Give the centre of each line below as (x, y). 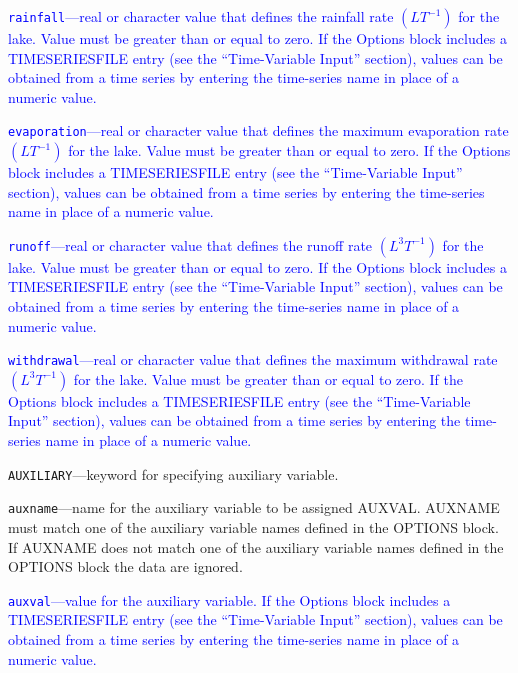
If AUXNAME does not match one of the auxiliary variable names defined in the (256, 546)
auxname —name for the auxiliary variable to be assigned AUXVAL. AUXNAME (254, 507)
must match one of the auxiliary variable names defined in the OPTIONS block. (253, 526)
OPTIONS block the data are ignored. (125, 566)
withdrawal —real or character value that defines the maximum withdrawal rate (253, 359)
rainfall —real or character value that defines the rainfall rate (201, 16)
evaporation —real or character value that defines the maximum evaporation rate (258, 130)
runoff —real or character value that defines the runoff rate (190, 244)
